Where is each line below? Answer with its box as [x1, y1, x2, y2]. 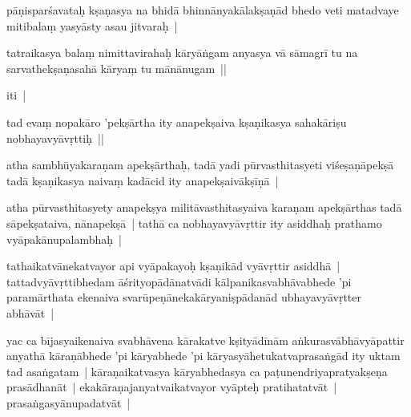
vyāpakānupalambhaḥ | [6, 230, 122, 247]
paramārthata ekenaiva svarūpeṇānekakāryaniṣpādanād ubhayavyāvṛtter [6, 289, 362, 306]
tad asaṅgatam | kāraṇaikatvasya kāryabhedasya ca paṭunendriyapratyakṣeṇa [6, 362, 388, 379]
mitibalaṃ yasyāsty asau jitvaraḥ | [6, 17, 178, 34]
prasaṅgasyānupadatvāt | [6, 394, 131, 411]
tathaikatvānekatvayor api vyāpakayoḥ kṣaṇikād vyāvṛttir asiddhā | [6, 257, 340, 274]
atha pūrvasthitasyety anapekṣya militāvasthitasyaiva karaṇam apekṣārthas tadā [6, 199, 402, 216]
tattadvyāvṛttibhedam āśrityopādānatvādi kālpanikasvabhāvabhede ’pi [6, 273, 352, 289]
